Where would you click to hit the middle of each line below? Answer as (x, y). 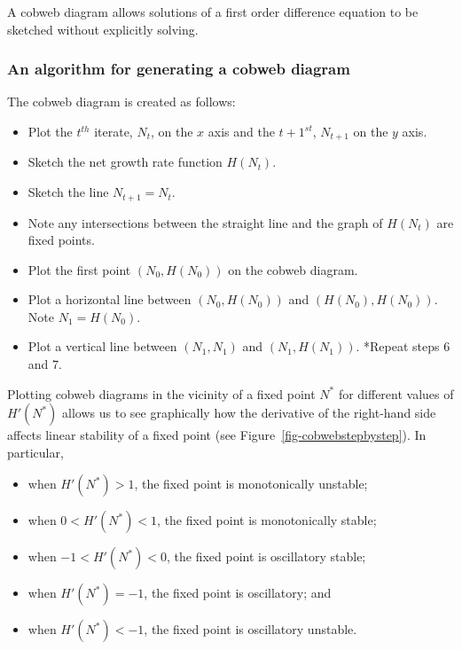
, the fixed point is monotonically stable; (267, 520)
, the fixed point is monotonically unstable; (251, 484)
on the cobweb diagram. (293, 269)
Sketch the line (68, 192)
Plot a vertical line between (102, 346)
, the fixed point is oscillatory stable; (266, 556)
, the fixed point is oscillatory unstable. (251, 629)
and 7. (45, 364)
